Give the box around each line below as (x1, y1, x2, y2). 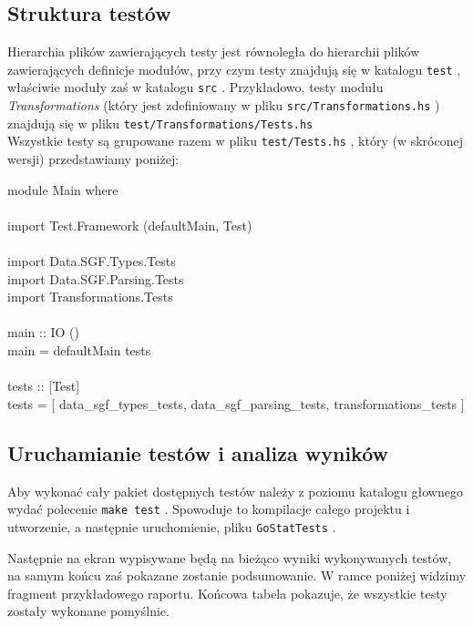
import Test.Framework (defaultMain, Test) (7, 215, 252, 234)
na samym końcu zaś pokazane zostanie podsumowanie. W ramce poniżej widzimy (7, 566, 467, 585)
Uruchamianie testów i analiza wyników (7, 438, 389, 467)
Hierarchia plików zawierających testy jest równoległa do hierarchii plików (7, 42, 420, 61)
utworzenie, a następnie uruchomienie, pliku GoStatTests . (7, 517, 336, 536)
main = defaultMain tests (7, 341, 151, 360)
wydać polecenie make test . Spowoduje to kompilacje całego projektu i (7, 499, 410, 518)
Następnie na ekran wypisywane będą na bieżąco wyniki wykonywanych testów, (7, 548, 452, 567)
